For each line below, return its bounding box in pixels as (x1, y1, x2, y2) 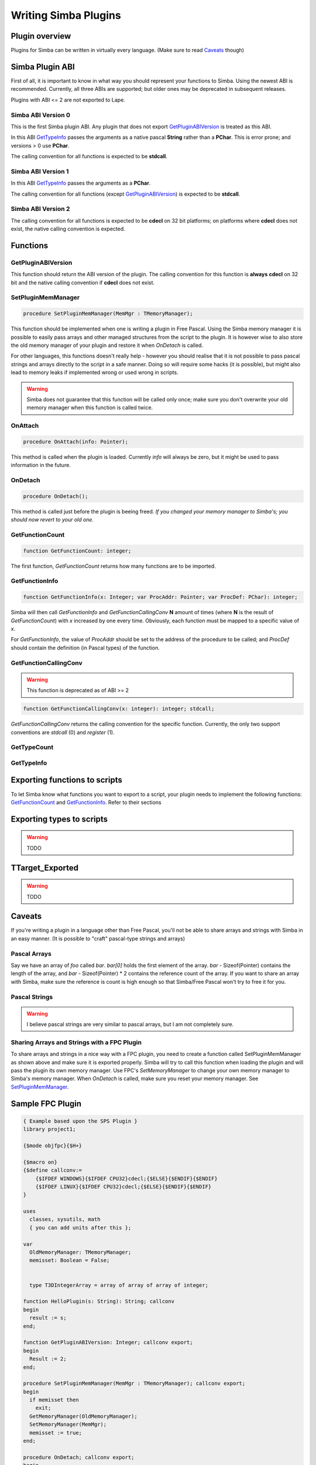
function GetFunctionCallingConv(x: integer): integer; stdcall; (23, 706, 215, 712)
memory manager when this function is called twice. (26, 404, 153, 411)
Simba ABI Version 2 (11, 205, 70, 213)
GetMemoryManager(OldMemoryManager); (29, 1413, 138, 1419)
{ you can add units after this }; (29, 1224, 132, 1231)
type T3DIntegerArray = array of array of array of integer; (29, 1282, 209, 1289)
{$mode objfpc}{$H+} (23, 1142, 82, 1149)
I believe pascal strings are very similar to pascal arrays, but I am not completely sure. (26, 1021, 234, 1028)
